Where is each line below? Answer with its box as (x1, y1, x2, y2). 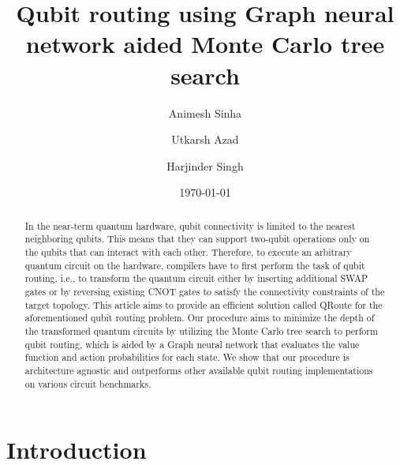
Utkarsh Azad (171, 131, 239, 148)
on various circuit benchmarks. (24, 377, 151, 390)
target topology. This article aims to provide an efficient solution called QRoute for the (24, 298, 383, 311)
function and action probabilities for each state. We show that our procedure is (24, 351, 350, 364)
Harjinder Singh (166, 157, 244, 174)
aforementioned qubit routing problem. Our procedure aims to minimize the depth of (24, 311, 375, 324)
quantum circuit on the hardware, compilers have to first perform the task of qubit (24, 258, 365, 272)
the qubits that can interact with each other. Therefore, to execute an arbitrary (24, 245, 352, 258)
